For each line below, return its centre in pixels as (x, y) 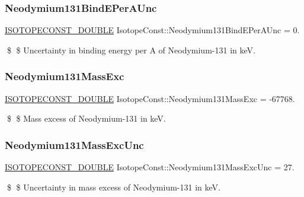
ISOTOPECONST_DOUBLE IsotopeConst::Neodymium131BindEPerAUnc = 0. (152, 30)
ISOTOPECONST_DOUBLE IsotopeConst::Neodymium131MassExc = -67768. (150, 98)
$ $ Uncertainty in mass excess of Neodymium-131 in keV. (113, 187)
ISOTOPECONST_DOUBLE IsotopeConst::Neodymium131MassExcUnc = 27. (150, 167)
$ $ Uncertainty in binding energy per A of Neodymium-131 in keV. (131, 50)
